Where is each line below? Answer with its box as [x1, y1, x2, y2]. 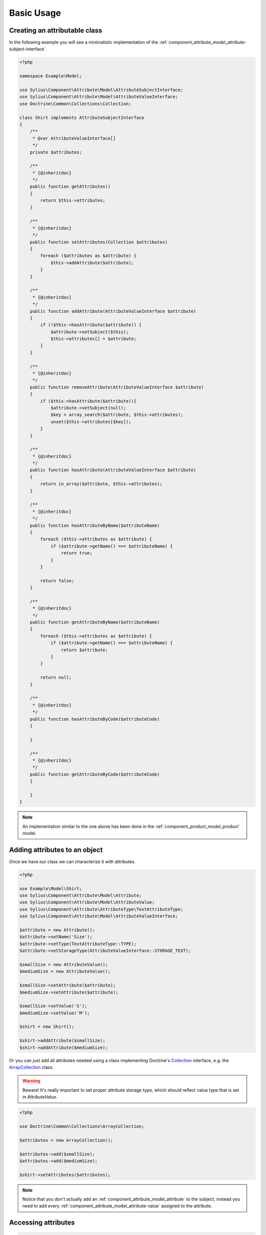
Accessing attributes [9, 1218, 75, 1227]
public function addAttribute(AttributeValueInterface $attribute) [30, 308, 197, 314]
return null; [40, 675, 72, 680]
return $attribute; [61, 647, 108, 653]
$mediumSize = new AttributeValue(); [19, 969, 111, 974]
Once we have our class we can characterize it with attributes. [9, 859, 135, 864]
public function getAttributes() [30, 184, 111, 190]
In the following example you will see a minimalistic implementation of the [9, 40, 159, 45]
